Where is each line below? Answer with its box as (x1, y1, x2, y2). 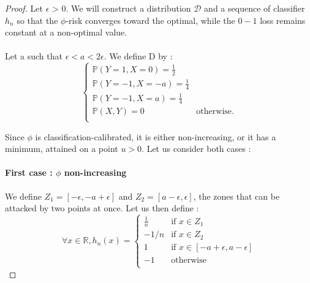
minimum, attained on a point (5, 142, 118, 155)
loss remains (260, 13, 306, 26)
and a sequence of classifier (204, 2, 305, 14)
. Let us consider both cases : (142, 142, 251, 155)
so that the (17, 13, 58, 26)
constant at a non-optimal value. (5, 26, 127, 39)
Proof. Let (5, 2, 43, 14)
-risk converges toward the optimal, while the (66, 13, 235, 26)
